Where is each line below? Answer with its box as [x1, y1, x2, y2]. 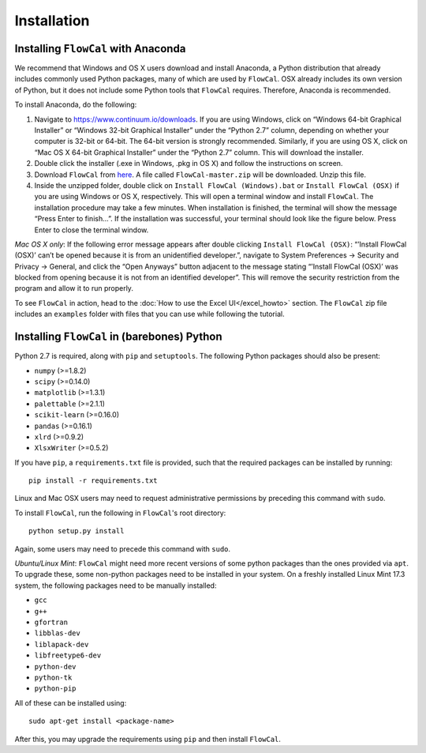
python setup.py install [28, 526, 125, 536]
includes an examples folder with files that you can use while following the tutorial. [14, 309, 285, 319]
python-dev [34, 662, 77, 671]
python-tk [34, 672, 73, 682]
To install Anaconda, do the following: [14, 100, 137, 110]
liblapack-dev [34, 640, 89, 649]
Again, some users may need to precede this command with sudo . [14, 544, 231, 553]
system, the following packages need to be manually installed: [14, 581, 217, 590]
